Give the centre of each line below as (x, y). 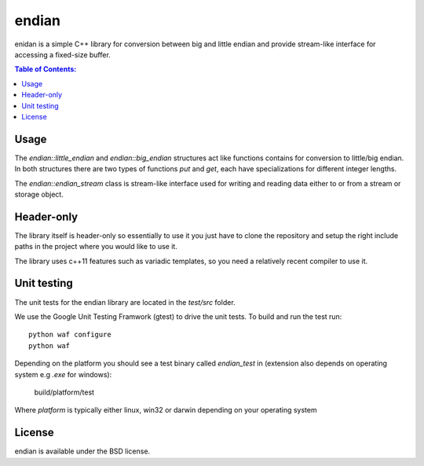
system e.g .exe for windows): (63, 374)
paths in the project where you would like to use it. (96, 247)
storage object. (39, 194)
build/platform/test (64, 392)
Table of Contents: (46, 69)
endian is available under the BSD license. (82, 451)
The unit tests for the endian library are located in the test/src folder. (125, 302)
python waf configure (70, 335)
